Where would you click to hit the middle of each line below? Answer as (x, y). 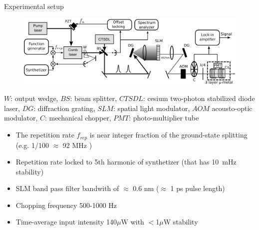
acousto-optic (232, 108)
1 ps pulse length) (198, 188)
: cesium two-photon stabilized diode (199, 98)
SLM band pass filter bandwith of (67, 188)
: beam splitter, (94, 98)
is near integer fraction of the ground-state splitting (168, 135)
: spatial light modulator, (152, 108)
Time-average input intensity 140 (66, 222)
